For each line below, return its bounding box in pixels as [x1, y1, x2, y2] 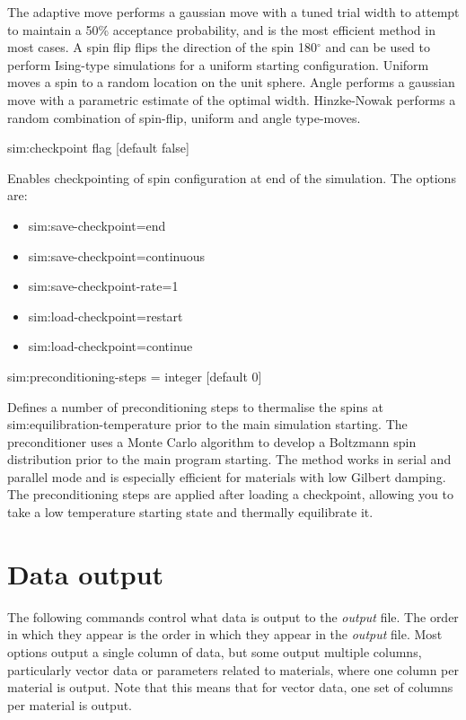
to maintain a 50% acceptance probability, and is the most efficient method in [7, 20, 435, 39]
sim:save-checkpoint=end [28, 215, 166, 234]
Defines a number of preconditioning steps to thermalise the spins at [7, 397, 383, 416]
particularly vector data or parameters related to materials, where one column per [7, 660, 459, 679]
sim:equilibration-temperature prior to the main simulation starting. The [7, 415, 408, 434]
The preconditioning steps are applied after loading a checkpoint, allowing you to [7, 485, 453, 504]
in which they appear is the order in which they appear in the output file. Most [7, 625, 443, 644]
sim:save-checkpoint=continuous [28, 246, 206, 265]
